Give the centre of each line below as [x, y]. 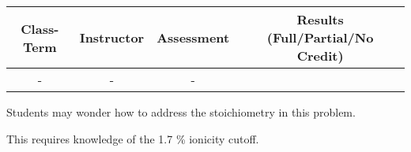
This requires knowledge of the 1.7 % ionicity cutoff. [133, 138]
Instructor [112, 37]
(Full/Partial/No [320, 37]
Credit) [320, 56]
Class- [40, 28]
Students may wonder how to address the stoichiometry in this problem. [181, 112]
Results [320, 19]
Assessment [193, 37]
